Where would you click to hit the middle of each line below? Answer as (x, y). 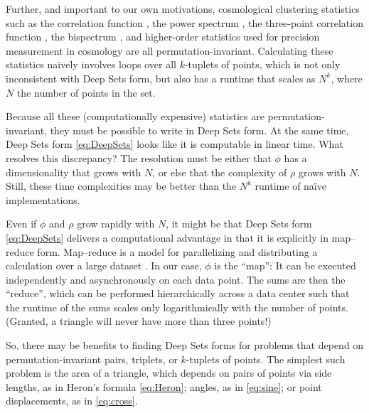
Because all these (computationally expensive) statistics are (135, 116)
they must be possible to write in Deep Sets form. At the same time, (199, 130)
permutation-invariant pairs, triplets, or (92, 359)
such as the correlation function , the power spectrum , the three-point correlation (184, 22)
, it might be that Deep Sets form (239, 224)
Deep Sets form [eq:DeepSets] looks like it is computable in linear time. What (175, 144)
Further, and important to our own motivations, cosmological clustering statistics (183, 9)
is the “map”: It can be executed (285, 265)
